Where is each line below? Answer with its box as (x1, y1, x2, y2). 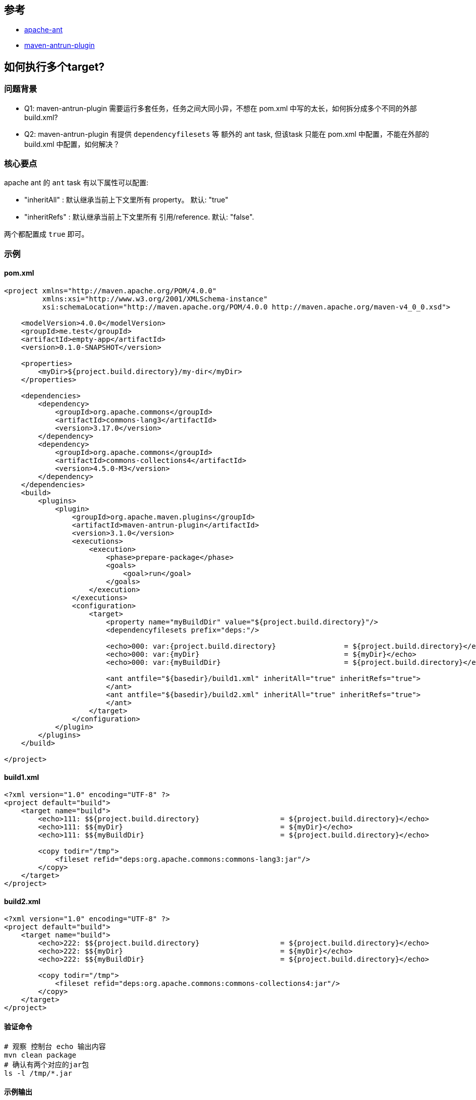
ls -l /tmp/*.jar (4, 1069, 72, 1077)
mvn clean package (4, 1051, 77, 1059)
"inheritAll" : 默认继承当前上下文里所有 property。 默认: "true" (24, 195, 228, 204)
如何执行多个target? (4, 60, 105, 73)
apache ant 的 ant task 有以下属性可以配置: (4, 178, 149, 187)
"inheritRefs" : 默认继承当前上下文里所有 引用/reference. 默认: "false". (24, 213, 254, 222)
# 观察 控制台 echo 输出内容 (4, 1042, 106, 1051)
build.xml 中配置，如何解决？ (24, 139, 120, 148)
